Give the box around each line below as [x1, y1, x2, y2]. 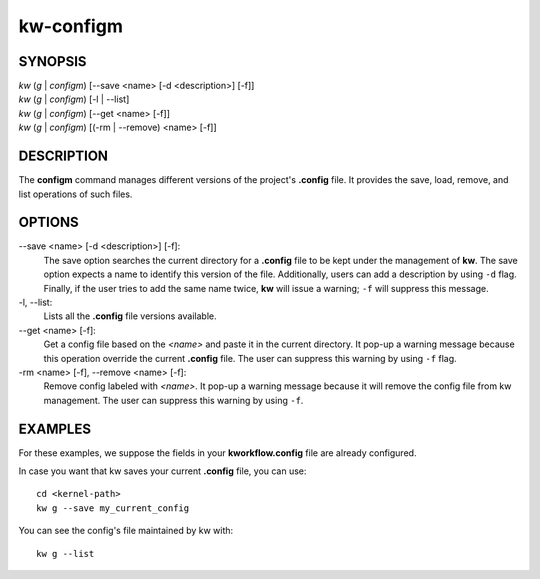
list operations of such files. [18, 188, 133, 200]
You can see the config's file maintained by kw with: [18, 525, 234, 537]
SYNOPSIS [18, 53, 87, 70]
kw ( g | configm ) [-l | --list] [18, 93, 130, 105]
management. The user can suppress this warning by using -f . [43, 394, 304, 406]
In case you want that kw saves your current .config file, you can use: [18, 465, 307, 477]
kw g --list [36, 548, 95, 559]
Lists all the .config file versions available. [43, 310, 217, 322]
